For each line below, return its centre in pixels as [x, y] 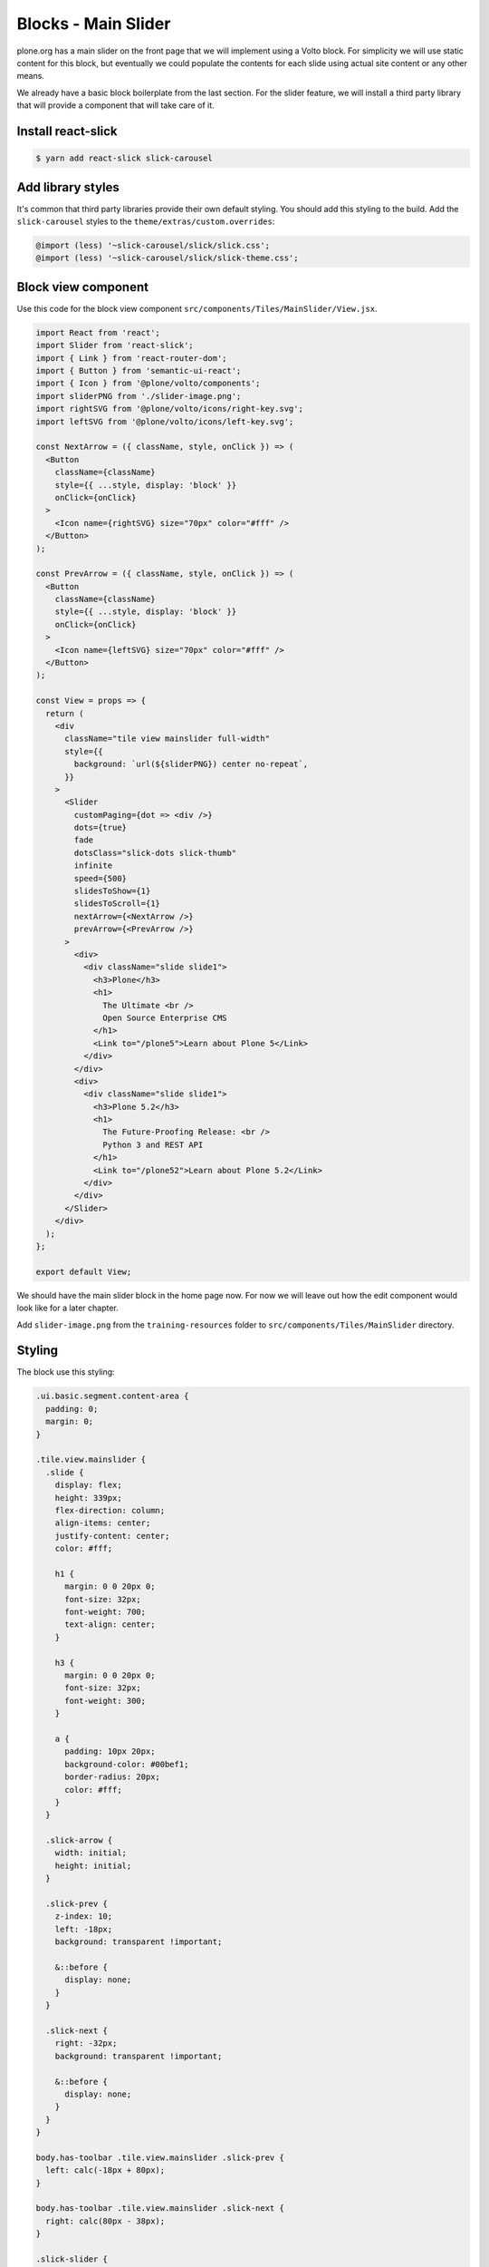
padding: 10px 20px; [110, 1751]
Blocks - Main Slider [94, 24]
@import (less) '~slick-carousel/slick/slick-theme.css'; [167, 258]
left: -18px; [84, 1929]
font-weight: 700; [105, 1612]
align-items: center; [103, 1523]
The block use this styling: [66, 1372]
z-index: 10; [84, 1917]
